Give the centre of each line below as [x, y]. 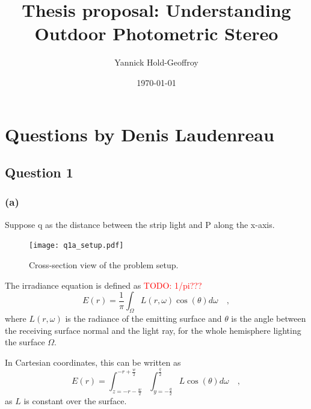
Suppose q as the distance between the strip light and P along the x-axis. [140, 224]
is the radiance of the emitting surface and [143, 318]
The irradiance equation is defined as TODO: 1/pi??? [103, 285]
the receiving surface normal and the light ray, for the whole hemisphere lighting [153, 330]
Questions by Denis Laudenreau [140, 134]
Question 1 [39, 172]
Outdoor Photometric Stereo [156, 33]
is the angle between [269, 318]
